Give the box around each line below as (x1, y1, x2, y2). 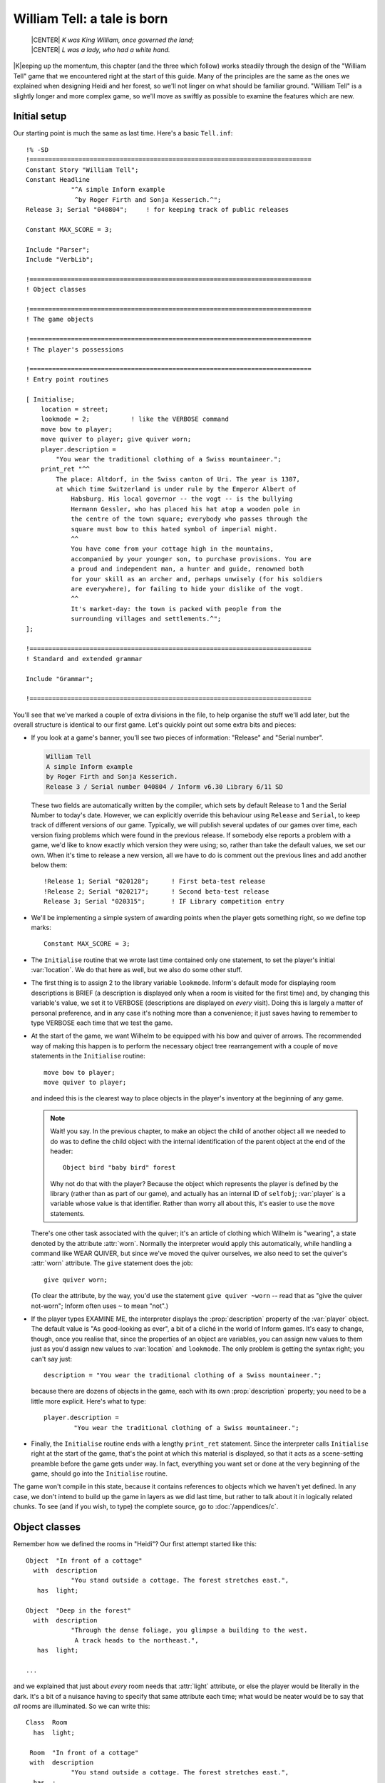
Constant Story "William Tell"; (26, 165, 139, 174)
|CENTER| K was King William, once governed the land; (31, 36, 194, 44)
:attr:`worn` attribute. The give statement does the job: (31, 1259, 193, 1267)
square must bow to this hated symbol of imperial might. (71, 525, 278, 533)
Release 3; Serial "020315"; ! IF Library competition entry (43, 897, 284, 906)
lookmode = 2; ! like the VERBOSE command (40, 415, 230, 424)
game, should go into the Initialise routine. (31, 1469, 168, 1478)
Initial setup (13, 111, 67, 123)
